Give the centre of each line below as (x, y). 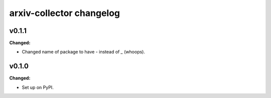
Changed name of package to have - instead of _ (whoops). (84, 52)
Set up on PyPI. (38, 87)
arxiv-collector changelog (65, 13)
